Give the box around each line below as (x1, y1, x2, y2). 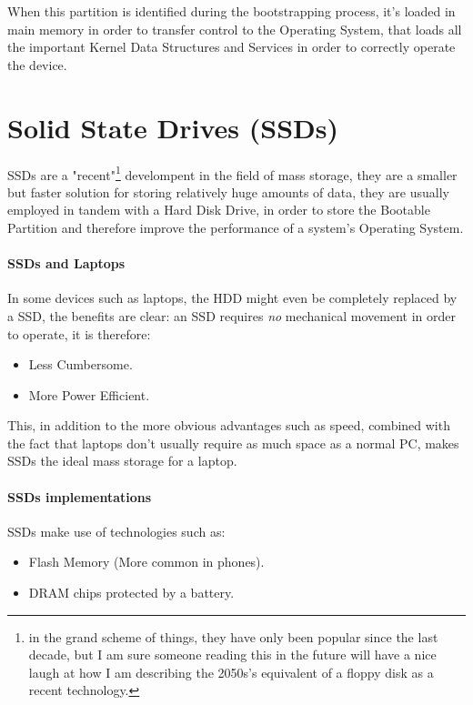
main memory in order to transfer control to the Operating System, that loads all (7, 19, 462, 38)
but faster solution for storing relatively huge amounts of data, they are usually (7, 182, 449, 201)
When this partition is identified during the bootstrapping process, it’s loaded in (7, 2, 456, 20)
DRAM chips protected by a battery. (28, 583, 235, 602)
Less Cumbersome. (28, 355, 133, 374)
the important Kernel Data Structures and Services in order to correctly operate (7, 37, 456, 56)
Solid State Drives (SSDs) (7, 108, 338, 146)
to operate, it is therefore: (7, 324, 151, 343)
